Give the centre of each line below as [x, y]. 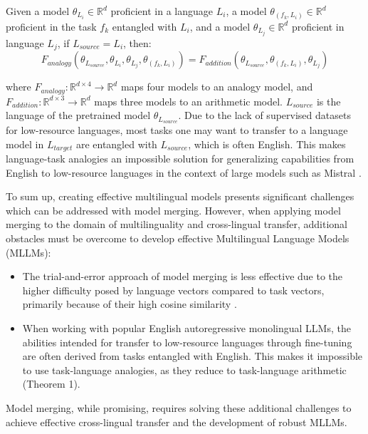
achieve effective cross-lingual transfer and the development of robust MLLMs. [177, 422]
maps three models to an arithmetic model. [189, 101]
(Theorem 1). [51, 384]
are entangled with [116, 144]
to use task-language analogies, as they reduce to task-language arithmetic [184, 370]
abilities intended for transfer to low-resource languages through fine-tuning [187, 342]
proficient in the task [51, 26]
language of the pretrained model [78, 115]
